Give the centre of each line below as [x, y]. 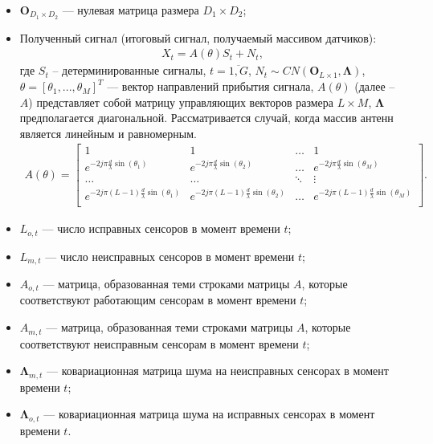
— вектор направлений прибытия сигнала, [210, 86]
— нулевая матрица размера [131, 10]
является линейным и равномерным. [108, 133]
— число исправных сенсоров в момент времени [161, 228]
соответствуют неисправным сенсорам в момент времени [159, 343]
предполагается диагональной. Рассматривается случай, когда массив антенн [206, 118]
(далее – [375, 86]
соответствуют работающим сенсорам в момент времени [158, 300]
